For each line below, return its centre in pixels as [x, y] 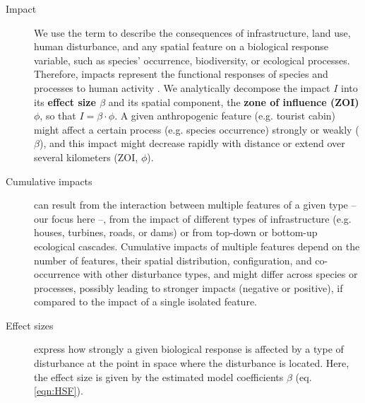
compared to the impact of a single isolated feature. [145, 302]
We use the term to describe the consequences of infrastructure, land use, [192, 32]
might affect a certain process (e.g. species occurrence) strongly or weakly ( [197, 129]
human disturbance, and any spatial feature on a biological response [181, 46]
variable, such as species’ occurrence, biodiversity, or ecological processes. [192, 60]
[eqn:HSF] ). [59, 391]
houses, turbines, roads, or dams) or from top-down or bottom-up [176, 232]
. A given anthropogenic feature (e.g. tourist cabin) [225, 116]
